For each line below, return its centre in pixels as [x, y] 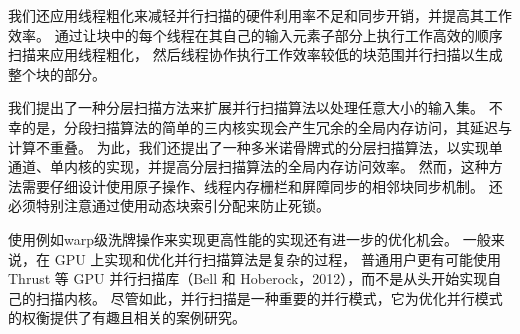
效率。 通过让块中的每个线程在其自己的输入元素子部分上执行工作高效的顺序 [255, 34]
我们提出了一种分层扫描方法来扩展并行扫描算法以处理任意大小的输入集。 [246, 107]
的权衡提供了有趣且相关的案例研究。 [127, 317]
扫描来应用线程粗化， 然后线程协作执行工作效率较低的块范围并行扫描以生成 [255, 54]
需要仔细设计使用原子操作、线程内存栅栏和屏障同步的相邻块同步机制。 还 [262, 185]
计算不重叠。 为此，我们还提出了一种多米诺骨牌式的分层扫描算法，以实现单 [255, 146]
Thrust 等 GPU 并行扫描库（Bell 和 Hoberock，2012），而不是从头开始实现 [248, 278]
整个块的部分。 [57, 73]
